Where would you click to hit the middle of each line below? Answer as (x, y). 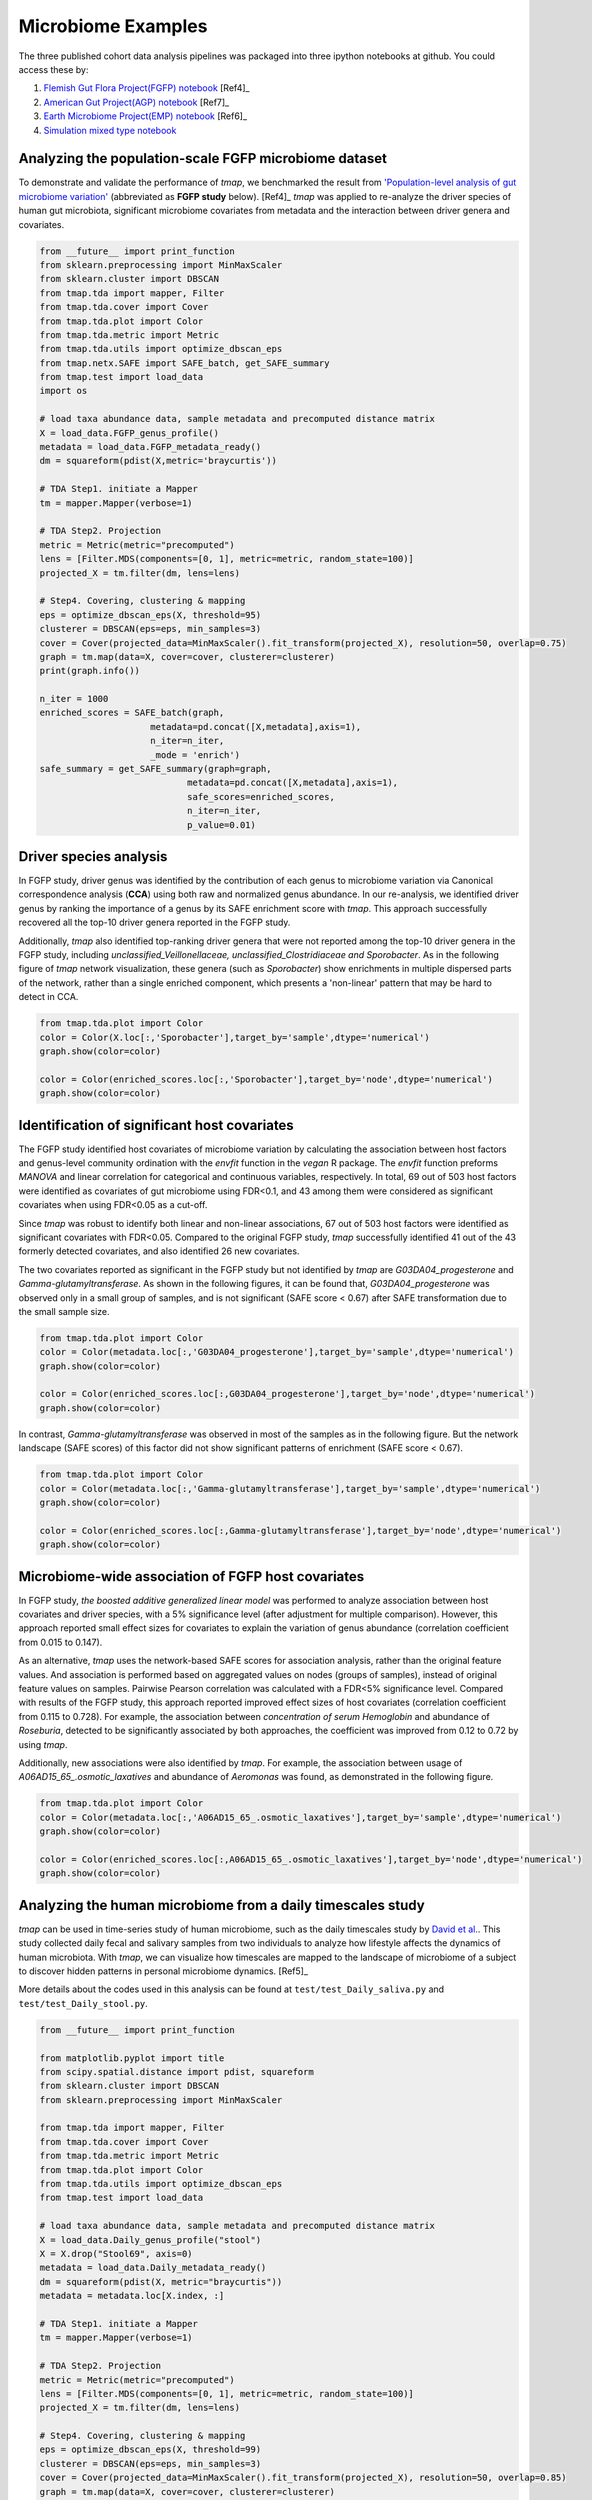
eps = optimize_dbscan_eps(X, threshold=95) (150, 614)
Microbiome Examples (113, 26)
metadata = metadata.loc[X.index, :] (132, 2296)
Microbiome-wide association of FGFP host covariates (191, 1576)
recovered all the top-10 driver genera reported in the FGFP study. (154, 922)
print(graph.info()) (89, 671)
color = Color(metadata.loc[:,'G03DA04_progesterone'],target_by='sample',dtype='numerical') (277, 1352)
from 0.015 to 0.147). (60, 1642)
